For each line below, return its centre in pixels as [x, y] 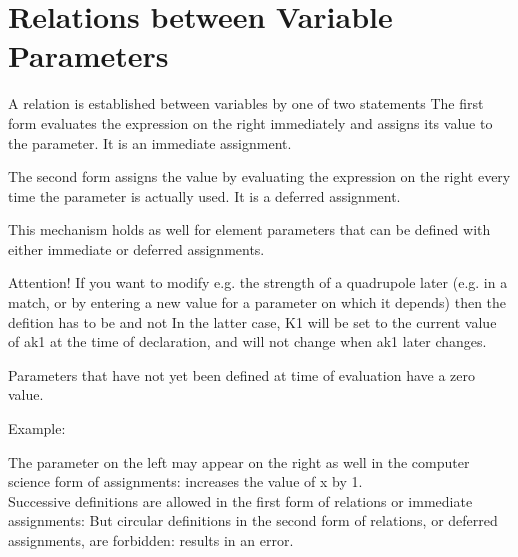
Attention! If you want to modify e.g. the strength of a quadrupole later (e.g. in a [258, 282]
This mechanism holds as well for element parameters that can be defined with [249, 229]
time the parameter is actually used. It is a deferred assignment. [204, 195]
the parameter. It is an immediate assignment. [150, 142]
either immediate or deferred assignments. [136, 248]
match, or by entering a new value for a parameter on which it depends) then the [257, 302]
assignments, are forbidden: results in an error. [151, 540]
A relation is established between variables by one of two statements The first [246, 103]
